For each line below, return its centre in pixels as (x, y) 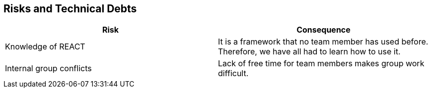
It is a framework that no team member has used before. (323, 42)
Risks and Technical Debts (70, 9)
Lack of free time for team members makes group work (321, 64)
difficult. (233, 73)
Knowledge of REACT (45, 47)
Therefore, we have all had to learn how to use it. (309, 52)
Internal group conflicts (48, 69)
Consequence (324, 30)
